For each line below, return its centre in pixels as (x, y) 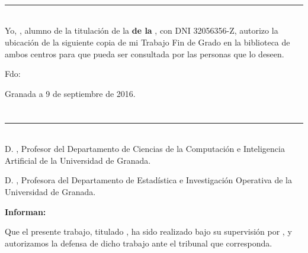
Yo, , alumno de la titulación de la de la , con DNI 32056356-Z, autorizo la (142, 30)
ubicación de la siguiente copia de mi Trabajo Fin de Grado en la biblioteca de (147, 42)
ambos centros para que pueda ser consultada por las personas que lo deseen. (145, 53)
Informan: (25, 211)
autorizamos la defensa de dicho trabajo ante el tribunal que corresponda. (139, 243)
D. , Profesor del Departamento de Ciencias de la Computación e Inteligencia (145, 149)
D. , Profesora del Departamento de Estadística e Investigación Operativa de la (149, 180)
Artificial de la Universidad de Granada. (78, 160)
